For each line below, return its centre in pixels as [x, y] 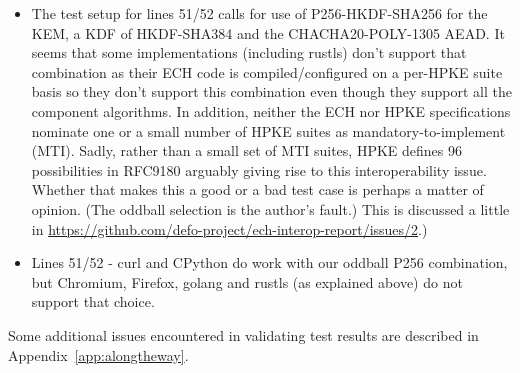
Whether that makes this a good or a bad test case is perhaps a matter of [257, 189]
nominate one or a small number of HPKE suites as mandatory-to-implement [268, 130]
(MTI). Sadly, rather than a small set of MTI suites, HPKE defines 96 [246, 150]
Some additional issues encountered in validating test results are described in [243, 334]
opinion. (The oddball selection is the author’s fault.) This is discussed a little [270, 208]
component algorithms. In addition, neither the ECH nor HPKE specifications [271, 110]
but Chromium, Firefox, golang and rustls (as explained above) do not [247, 281]
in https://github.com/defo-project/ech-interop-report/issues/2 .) [229, 228]
